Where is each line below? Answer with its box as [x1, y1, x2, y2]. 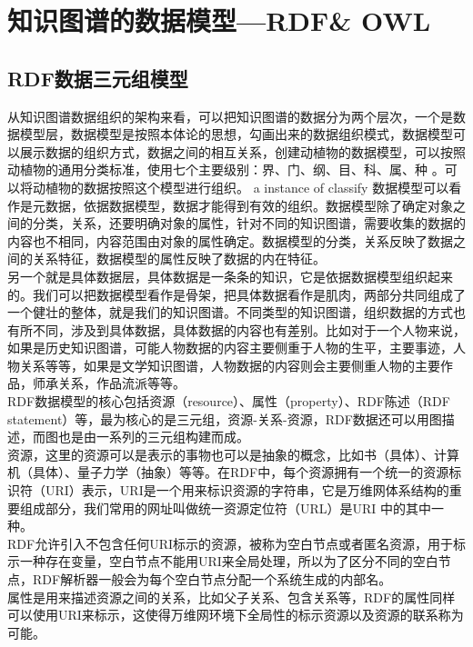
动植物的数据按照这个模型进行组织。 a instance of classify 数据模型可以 [32, 177, 449, 196]
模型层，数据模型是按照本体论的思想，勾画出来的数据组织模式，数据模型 [19, 124, 453, 144]
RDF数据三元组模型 [7, 64, 188, 92]
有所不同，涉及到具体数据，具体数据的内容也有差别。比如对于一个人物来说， [7, 320, 466, 339]
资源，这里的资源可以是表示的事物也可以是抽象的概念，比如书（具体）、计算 [7, 444, 459, 463]
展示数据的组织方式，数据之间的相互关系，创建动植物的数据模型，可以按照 [19, 142, 466, 161]
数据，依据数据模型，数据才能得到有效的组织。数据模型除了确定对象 [45, 195, 453, 214]
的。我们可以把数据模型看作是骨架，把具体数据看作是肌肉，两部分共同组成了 [7, 284, 466, 304]
